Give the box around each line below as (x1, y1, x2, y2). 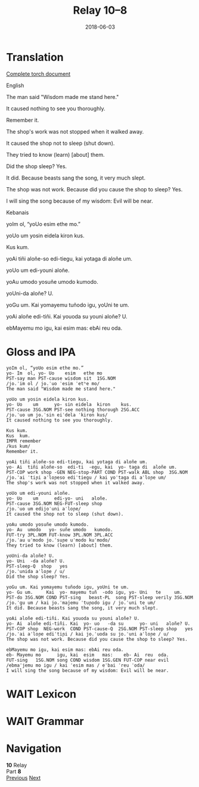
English (6, 82, 24, 89)
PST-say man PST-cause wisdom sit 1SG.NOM (6, 375, 116, 382)
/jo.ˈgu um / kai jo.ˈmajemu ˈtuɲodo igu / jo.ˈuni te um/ (6, 600, 156, 606)
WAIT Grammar (6, 715, 85, 728)
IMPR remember (6, 438, 42, 444)
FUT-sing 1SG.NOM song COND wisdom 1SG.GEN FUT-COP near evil (6, 657, 169, 663)
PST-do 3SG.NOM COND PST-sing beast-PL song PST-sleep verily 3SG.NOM (6, 594, 194, 600)
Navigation (6, 742, 61, 755)
